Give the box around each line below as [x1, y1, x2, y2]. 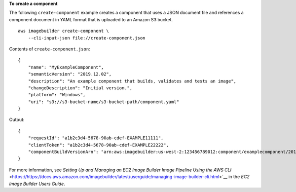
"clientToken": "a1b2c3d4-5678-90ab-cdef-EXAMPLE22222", [28, 142, 169, 148]
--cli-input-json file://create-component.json [28, 35, 146, 40]
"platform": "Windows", [28, 92, 86, 98]
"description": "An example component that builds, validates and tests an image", [28, 78, 237, 84]
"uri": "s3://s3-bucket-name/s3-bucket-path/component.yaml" [28, 99, 180, 105]
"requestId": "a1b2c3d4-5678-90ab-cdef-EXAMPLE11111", [28, 135, 164, 141]
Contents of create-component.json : [9, 46, 91, 52]
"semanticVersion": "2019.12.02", [28, 72, 112, 77]
